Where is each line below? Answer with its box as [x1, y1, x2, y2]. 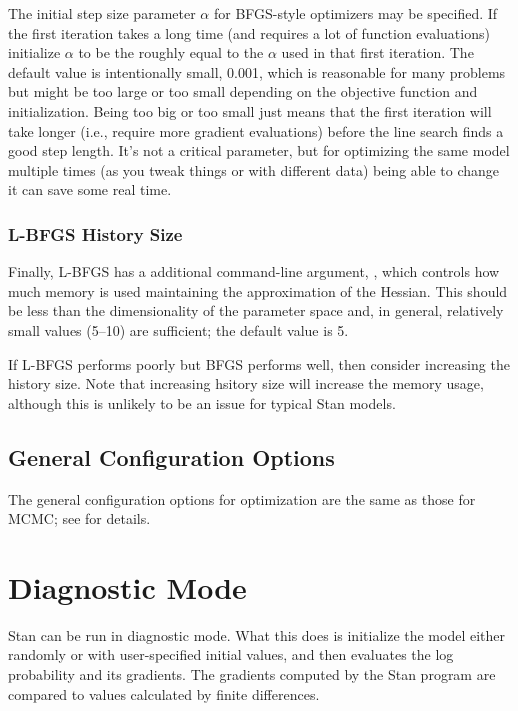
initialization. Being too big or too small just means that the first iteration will [8, 100, 492, 121]
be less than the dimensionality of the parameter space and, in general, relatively [8, 300, 504, 321]
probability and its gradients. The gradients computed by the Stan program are [8, 664, 496, 685]
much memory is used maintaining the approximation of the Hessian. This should [8, 280, 508, 301]
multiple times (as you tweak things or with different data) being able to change [8, 159, 500, 180]
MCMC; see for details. [8, 508, 151, 529]
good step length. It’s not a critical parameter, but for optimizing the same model [8, 140, 510, 161]
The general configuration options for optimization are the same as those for [8, 488, 476, 509]
